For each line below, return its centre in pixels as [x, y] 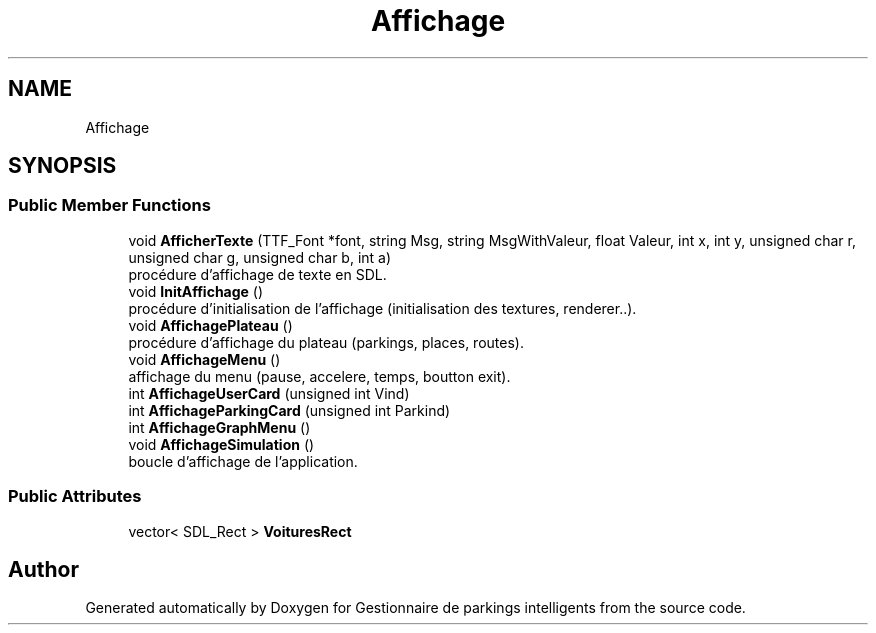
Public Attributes [75, 496]
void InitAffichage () [196, 291]
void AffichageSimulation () [221, 444]
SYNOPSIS [62, 166]
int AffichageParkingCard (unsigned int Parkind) [289, 410]
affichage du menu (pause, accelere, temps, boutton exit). [319, 376]
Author [43, 569]
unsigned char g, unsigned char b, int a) [260, 257]
